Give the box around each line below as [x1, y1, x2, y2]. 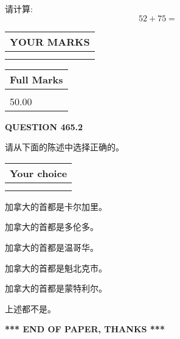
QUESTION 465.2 [5, 120, 83, 133]
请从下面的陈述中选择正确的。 [5, 141, 124, 153]
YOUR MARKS [10, 34, 90, 49]
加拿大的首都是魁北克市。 [5, 261, 107, 274]
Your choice [10, 166, 67, 180]
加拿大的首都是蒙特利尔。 [5, 282, 107, 295]
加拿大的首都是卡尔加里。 [5, 200, 107, 212]
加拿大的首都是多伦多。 [5, 220, 99, 233]
